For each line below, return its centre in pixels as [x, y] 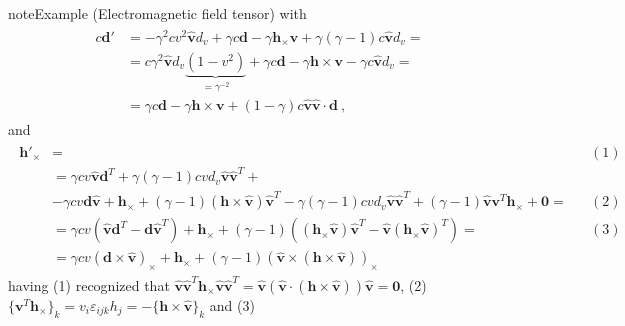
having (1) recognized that [89, 285]
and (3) [232, 305]
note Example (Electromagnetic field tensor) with [157, 13]
